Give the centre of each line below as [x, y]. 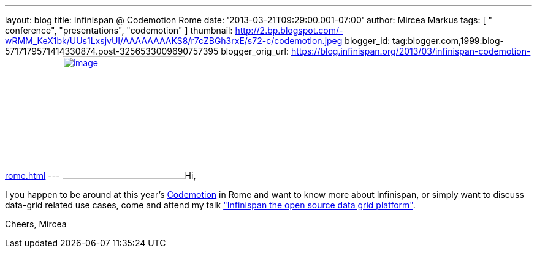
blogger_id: [368, 41]
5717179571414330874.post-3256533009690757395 [112, 51]
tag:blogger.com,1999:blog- [448, 41]
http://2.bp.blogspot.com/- [289, 30]
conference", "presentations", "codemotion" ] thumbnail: [119, 30]
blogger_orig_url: [255, 51]
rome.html [25, 176]
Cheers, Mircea [36, 224]
